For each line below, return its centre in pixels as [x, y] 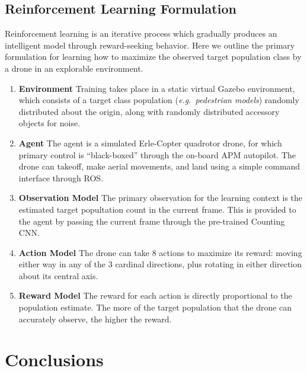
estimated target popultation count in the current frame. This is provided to [157, 209]
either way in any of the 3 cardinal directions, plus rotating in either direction [160, 264]
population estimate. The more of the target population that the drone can [155, 307]
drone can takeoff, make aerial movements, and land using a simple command [159, 166]
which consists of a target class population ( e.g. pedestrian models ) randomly [159, 100]
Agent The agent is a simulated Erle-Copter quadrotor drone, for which [150, 143]
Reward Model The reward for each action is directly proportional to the [155, 295]
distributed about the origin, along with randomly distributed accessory [149, 111]
